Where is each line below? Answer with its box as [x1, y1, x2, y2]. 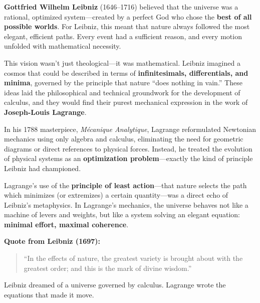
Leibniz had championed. [4, 163, 81, 173]
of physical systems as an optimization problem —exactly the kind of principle [4, 153, 253, 164]
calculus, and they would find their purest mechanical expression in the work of [4, 97, 248, 107]
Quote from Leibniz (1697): [4, 236, 101, 246]
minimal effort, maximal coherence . [4, 219, 129, 229]
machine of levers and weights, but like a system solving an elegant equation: [4, 209, 240, 220]
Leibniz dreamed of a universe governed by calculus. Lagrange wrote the [4, 279, 226, 290]
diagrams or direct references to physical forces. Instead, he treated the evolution [4, 143, 252, 154]
